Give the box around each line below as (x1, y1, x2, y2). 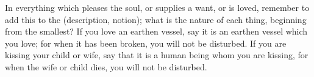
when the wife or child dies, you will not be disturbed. (5, 60, 207, 73)
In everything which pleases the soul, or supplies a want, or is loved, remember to (5, 1, 310, 13)
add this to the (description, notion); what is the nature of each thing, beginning (5, 13, 307, 25)
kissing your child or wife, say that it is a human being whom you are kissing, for (5, 49, 309, 61)
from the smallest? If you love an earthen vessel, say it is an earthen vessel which (5, 25, 308, 38)
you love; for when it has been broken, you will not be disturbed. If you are (5, 36, 287, 49)
